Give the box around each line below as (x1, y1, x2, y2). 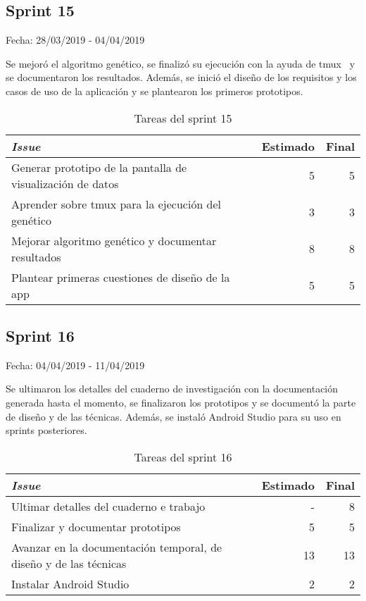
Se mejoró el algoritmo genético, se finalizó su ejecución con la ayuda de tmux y (6, 56, 355, 70)
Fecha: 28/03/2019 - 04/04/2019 (6, 32, 145, 47)
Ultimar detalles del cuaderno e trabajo (11, 497, 206, 514)
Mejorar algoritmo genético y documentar (11, 232, 217, 249)
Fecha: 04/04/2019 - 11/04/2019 (6, 357, 145, 372)
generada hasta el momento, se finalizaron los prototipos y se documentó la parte (6, 395, 356, 409)
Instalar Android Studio (11, 575, 130, 592)
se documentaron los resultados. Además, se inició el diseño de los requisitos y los (6, 70, 357, 85)
